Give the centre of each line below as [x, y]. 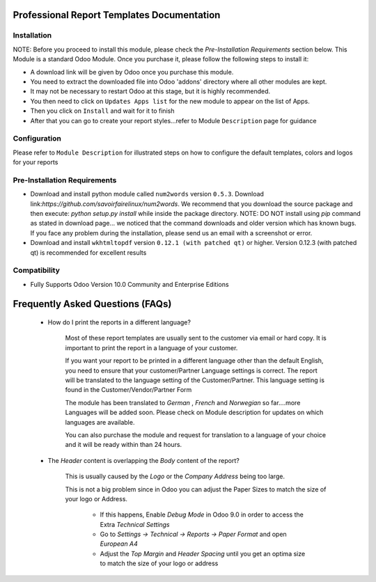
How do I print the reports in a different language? [119, 322]
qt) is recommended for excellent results [88, 252]
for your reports [36, 162]
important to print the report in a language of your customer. [151, 347]
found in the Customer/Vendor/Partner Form [128, 390]
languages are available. [100, 422]
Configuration [37, 139]
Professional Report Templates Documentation [117, 15]
